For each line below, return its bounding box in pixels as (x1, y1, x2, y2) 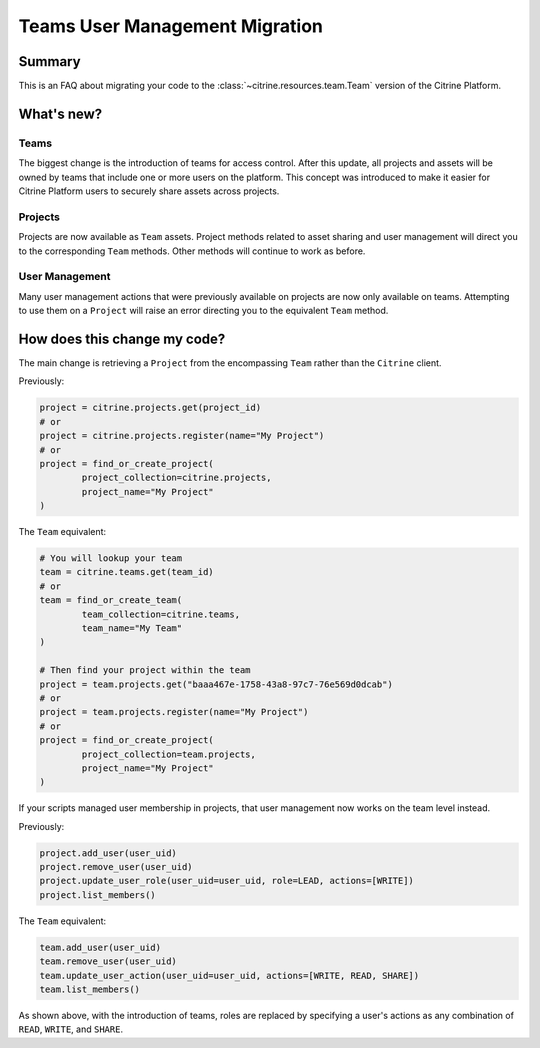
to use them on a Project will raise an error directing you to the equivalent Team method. (18, 305, 389, 317)
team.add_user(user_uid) (39, 941, 162, 953)
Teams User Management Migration (18, 15, 324, 37)
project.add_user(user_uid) (39, 847, 177, 859)
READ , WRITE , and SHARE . (18, 1023, 124, 1035)
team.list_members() (39, 983, 140, 995)
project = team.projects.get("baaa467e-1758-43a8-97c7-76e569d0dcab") (39, 678, 394, 690)
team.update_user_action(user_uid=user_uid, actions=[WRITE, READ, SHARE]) (39, 970, 420, 981)
